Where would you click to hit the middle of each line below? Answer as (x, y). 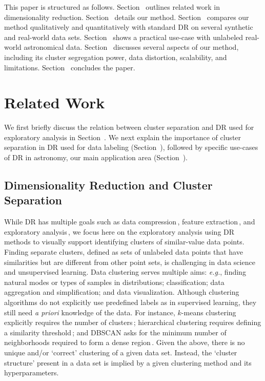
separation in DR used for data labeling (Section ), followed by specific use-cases (131, 147)
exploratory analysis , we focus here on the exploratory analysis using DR (119, 231)
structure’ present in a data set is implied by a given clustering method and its (128, 362)
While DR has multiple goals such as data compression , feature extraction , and (130, 222)
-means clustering (209, 312)
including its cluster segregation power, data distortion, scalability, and (116, 57)
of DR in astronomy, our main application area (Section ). (96, 157)
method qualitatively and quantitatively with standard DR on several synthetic (129, 27)
